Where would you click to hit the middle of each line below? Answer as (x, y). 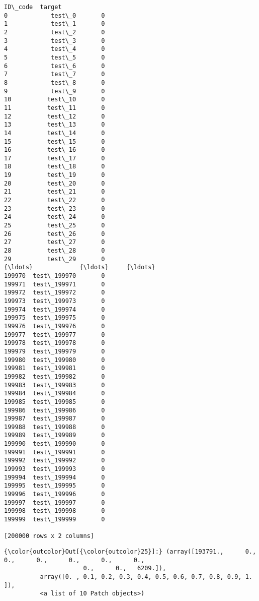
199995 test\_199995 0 (55, 486)
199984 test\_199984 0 (55, 394)
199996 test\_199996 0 (55, 494)
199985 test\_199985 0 (55, 402)
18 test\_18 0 (55, 167)
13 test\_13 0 (55, 125)
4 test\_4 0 (55, 49)
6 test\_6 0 (55, 66)
